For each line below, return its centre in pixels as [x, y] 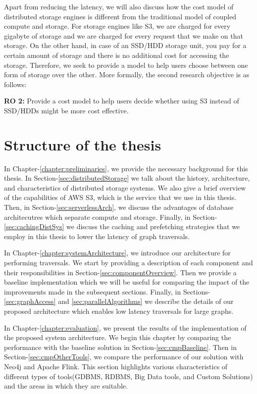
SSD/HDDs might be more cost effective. [66, 110]
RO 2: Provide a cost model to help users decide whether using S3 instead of [122, 101]
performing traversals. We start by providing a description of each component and [128, 262]
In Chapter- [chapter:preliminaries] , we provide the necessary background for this [126, 168]
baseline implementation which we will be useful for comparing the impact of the [127, 282]
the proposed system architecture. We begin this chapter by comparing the [118, 337]
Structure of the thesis [83, 144]
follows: [15, 84]
